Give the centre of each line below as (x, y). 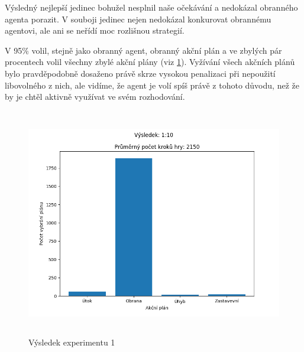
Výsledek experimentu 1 (72, 342)
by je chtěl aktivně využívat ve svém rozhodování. (95, 97)
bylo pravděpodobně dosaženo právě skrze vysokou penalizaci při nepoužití (140, 73)
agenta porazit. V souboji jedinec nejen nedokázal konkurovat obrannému (138, 19)
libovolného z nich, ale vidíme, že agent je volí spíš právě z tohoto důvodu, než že (152, 85)
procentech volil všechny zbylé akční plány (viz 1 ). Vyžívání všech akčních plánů (150, 62)
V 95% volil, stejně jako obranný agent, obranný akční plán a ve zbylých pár (143, 50)
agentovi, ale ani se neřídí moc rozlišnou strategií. (95, 30)
